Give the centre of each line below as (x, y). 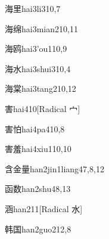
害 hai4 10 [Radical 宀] (43, 108)
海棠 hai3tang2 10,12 (41, 89)
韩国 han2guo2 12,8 (38, 229)
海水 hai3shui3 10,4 (38, 68)
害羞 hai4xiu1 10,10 (38, 149)
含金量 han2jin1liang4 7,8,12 (54, 168)
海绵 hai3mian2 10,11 (41, 28)
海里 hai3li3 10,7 (33, 8)
